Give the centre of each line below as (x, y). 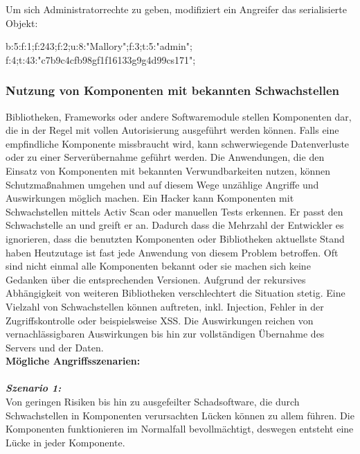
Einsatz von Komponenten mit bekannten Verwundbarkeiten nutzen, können (168, 170)
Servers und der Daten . (55, 347)
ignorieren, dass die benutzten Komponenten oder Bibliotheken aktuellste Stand (175, 238)
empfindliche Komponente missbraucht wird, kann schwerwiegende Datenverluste (178, 143)
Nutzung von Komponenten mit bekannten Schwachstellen (173, 90)
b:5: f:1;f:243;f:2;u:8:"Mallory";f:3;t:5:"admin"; (99, 46)
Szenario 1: (34, 388)
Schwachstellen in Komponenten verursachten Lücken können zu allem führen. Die (180, 415)
